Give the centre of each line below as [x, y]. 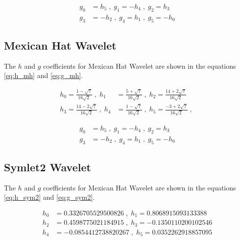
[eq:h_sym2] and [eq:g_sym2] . [49, 197]
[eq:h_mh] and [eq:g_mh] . [44, 75]
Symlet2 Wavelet [48, 167]
